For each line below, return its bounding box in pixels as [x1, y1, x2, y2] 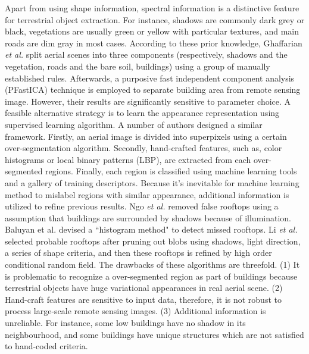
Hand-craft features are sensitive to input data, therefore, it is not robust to [5, 293, 282, 305]
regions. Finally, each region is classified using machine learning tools [45, 165, 297, 177]
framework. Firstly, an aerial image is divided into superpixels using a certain [5, 130, 287, 142]
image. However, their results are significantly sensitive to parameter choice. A [5, 95, 291, 107]
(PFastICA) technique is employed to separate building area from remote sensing [5, 83, 301, 96]
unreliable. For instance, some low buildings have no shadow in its [5, 317, 246, 329]
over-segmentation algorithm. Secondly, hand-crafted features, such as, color [5, 142, 282, 154]
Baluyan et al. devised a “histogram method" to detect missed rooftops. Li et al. [5, 223, 298, 236]
